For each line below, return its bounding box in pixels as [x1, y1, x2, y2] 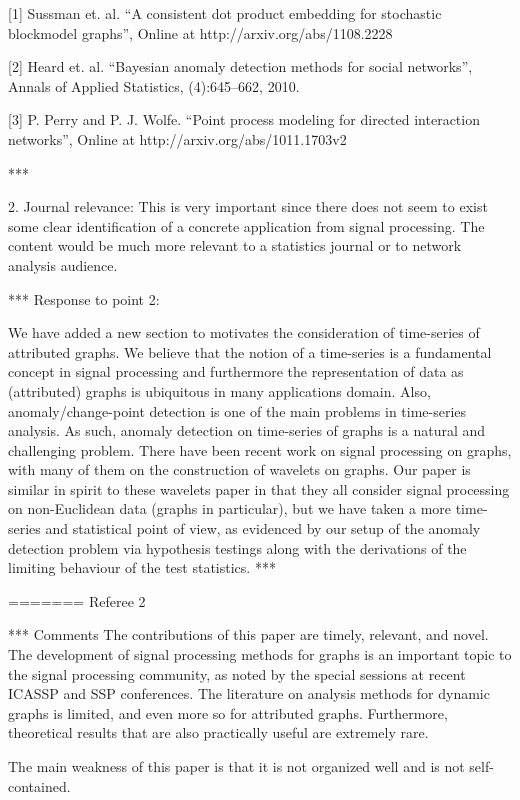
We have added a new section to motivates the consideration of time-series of [8, 322, 480, 343]
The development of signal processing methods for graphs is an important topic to [8, 644, 512, 665]
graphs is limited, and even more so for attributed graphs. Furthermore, [8, 702, 448, 723]
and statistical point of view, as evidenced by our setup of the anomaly [45, 518, 481, 539]
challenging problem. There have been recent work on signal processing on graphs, [8, 439, 512, 460]
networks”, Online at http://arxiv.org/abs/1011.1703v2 [8, 128, 347, 149]
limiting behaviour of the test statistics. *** [8, 557, 276, 578]
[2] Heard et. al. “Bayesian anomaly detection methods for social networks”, [8, 56, 473, 77]
